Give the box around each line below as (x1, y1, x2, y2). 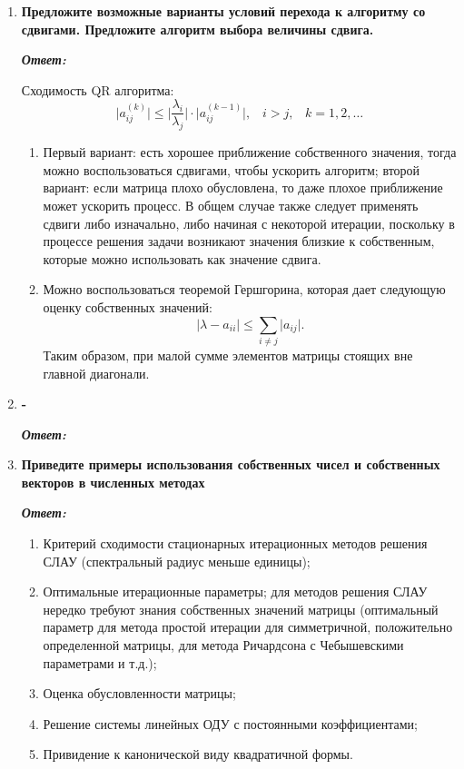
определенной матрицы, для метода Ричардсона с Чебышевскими (43, 636, 404, 655)
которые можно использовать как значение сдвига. (43, 249, 321, 268)
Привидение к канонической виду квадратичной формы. (43, 744, 353, 764)
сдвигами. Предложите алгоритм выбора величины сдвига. (21, 19, 374, 38)
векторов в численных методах (21, 472, 205, 491)
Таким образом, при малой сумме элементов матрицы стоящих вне (43, 345, 413, 364)
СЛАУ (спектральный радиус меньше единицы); (43, 551, 311, 570)
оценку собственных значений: (43, 297, 212, 316)
